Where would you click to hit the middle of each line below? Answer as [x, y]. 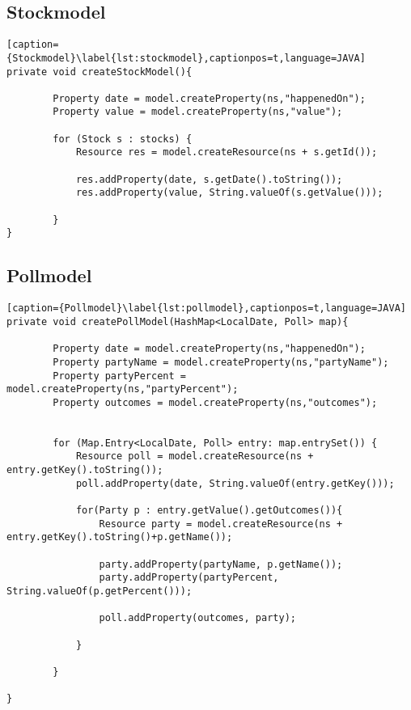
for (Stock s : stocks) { [123, 139]
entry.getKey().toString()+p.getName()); [120, 537]
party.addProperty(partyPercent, [189, 578]
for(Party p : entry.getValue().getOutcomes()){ [209, 511]
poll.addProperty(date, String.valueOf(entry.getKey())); [235, 483]
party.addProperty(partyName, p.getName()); [221, 564]
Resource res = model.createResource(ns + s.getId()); [227, 152]
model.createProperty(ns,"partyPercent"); [123, 389]
